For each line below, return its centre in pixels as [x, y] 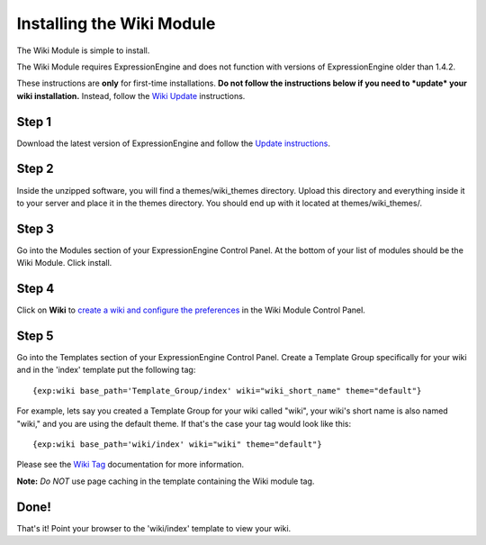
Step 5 [35, 336]
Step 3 [35, 228]
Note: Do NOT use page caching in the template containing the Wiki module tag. [166, 481]
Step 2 [35, 169]
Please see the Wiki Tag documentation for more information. [130, 465]
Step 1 [34, 122]
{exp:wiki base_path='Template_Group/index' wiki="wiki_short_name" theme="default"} [227, 391]
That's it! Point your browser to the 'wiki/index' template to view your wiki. [154, 528]
